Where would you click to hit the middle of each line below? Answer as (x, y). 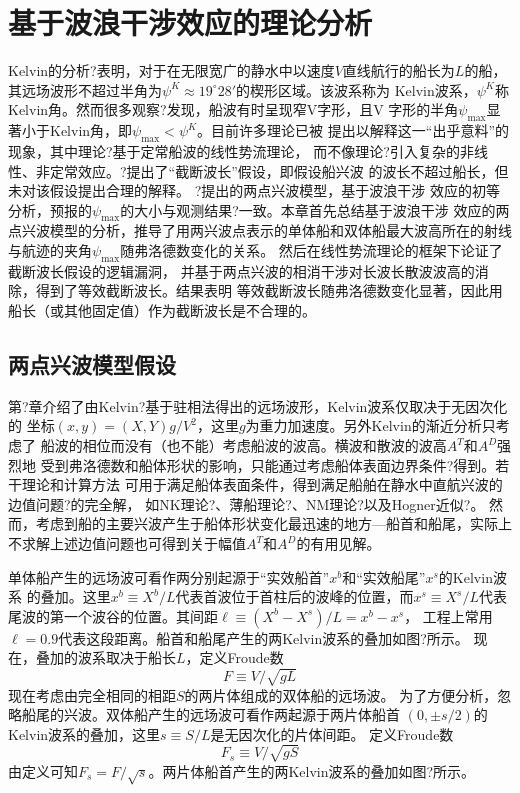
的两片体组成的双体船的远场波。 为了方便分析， (341, 694)
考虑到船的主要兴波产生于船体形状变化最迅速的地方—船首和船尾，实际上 (273, 523)
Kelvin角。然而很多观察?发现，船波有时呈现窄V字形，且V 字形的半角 (233, 109)
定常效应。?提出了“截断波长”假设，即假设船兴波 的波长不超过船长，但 (279, 170)
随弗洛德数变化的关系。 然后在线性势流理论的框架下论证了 (311, 250)
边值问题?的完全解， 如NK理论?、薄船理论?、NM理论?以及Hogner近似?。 (246, 503)
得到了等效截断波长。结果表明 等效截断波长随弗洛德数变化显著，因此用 (269, 290)
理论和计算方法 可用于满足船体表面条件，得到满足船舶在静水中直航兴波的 (262, 484)
